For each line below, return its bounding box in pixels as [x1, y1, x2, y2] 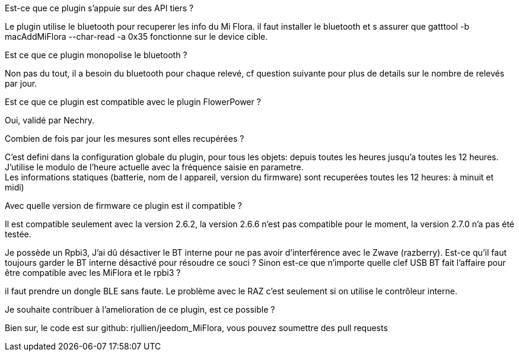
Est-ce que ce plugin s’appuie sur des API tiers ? [5, 3, 194, 13]
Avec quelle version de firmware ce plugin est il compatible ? [5, 201, 242, 211]
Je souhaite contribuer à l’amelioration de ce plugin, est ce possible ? [5, 304, 275, 314]
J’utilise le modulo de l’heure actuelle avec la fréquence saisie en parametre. [5, 162, 304, 172]
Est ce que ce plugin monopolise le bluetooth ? [5, 50, 187, 60]
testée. [5, 229, 31, 239]
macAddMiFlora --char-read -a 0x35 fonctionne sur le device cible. [5, 31, 268, 42]
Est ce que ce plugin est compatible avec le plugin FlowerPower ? [5, 97, 261, 107]
